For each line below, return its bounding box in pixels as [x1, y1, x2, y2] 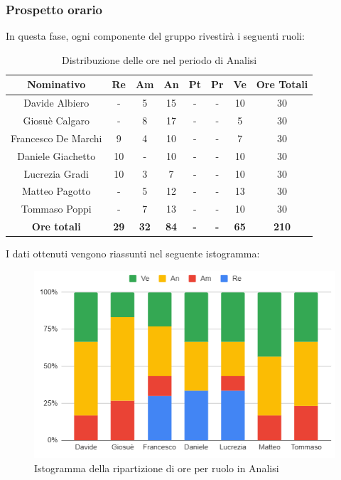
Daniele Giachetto [17, 148, 96, 163]
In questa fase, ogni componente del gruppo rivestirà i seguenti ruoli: [6, 28, 305, 43]
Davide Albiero [23, 95, 90, 110]
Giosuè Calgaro [23, 113, 90, 128]
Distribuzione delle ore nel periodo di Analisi [61, 52, 257, 67]
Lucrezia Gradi [23, 166, 89, 181]
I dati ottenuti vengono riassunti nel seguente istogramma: [6, 246, 260, 261]
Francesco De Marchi [11, 130, 102, 145]
